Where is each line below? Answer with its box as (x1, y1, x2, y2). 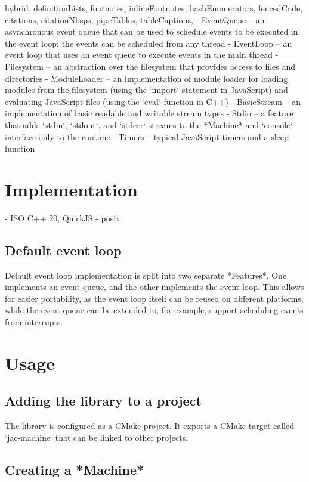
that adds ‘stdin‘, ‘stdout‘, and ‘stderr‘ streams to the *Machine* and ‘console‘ (5, 118, 293, 131)
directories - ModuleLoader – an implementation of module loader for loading (5, 72, 288, 84)
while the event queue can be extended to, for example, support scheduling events (5, 304, 304, 316)
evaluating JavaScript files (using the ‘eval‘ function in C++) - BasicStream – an (5, 95, 301, 107)
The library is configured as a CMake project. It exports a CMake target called (5, 419, 295, 432)
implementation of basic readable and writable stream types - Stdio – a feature (5, 107, 293, 119)
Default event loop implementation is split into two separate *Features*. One (5, 268, 287, 281)
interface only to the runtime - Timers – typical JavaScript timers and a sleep (5, 130, 289, 143)
